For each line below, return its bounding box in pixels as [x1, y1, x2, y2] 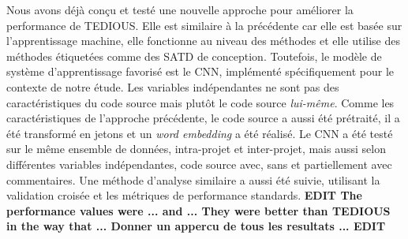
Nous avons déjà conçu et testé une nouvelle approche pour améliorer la [6, 2, 354, 17]
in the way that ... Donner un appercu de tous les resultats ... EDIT [6, 218, 386, 234]
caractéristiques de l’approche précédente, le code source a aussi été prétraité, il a [6, 110, 400, 126]
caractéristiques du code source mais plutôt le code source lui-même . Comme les [6, 94, 395, 110]
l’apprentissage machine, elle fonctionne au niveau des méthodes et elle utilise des [6, 32, 401, 49]
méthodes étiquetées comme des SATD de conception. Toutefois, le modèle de [6, 47, 382, 64]
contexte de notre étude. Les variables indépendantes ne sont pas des [6, 78, 339, 95]
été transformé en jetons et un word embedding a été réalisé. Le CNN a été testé [6, 125, 393, 141]
